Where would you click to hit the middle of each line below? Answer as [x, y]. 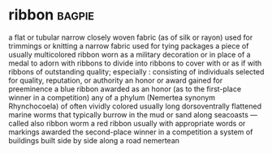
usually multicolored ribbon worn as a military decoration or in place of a [130, 54]
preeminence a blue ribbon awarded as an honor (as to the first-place [125, 89]
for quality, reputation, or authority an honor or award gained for [116, 80]
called [19, 123]
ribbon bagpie [52, 15]
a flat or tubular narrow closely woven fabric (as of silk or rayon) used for [131, 37]
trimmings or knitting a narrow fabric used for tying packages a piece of [129, 45]
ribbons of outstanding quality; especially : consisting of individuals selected [136, 71]
